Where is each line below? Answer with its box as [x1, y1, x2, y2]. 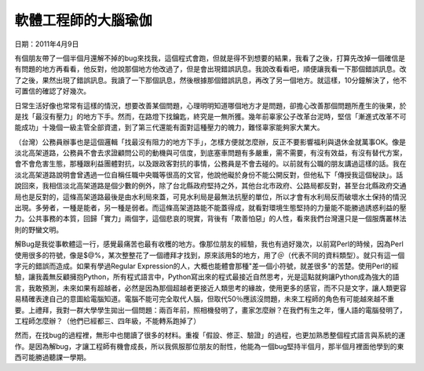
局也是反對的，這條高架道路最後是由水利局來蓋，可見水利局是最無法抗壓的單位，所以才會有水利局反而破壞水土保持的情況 [14, 192, 407, 202]
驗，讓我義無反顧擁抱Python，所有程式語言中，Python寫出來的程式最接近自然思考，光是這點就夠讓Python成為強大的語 [14, 272, 400, 282]
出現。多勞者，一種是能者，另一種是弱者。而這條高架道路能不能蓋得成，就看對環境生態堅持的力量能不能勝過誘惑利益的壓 [14, 203, 407, 213]
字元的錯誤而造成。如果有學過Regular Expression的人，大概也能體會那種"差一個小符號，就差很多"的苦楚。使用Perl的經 [14, 261, 399, 271]
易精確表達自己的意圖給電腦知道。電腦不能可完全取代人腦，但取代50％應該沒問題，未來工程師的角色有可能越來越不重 [14, 294, 395, 304]
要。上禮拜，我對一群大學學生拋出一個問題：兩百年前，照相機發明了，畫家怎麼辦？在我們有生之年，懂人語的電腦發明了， [14, 305, 407, 315]
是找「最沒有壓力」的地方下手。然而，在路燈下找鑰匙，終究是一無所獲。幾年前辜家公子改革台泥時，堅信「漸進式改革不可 [14, 111, 407, 121]
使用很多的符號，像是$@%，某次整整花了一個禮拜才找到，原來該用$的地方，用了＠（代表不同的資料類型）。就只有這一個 [14, 250, 405, 260]
